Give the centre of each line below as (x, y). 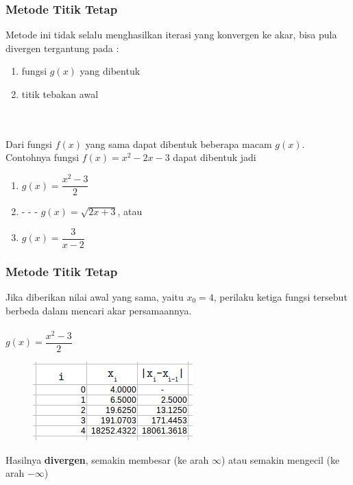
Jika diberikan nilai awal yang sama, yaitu (95, 296)
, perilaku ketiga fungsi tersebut (280, 296)
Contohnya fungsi (42, 157)
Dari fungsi (29, 144)
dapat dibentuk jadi (215, 157)
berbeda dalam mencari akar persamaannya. (99, 310)
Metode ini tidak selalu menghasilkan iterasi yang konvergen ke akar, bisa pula (171, 35)
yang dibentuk (110, 71)
